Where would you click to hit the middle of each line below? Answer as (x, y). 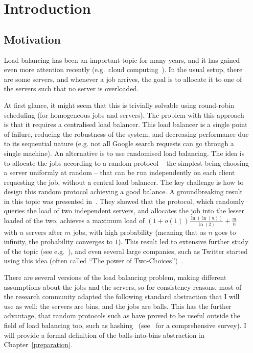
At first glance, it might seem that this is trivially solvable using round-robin (119, 105)
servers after (44, 232)
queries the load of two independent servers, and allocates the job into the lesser (124, 211)
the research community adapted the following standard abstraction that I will (122, 296)
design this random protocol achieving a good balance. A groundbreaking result (123, 191)
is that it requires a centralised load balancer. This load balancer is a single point (126, 124)
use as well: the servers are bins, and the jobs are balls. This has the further (118, 306)
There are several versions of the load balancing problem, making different (115, 277)
